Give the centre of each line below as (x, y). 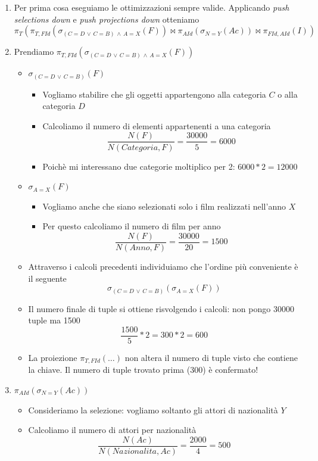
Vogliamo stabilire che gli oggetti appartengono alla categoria (154, 94)
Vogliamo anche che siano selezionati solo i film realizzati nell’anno (164, 206)
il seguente (47, 278)
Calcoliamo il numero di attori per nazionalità (112, 430)
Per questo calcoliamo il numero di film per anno (132, 226)
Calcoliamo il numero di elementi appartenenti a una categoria (157, 125)
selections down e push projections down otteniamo (107, 19)
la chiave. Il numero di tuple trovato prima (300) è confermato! (143, 370)
